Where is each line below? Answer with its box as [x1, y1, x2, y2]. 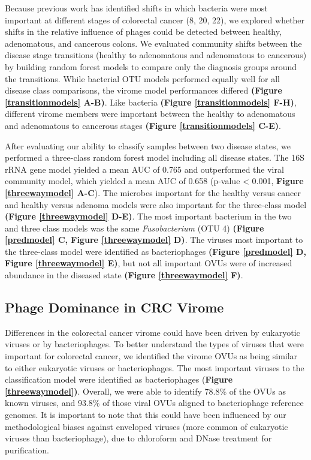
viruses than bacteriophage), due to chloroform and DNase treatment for [5, 432, 272, 444]
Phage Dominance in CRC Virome [5, 298, 224, 317]
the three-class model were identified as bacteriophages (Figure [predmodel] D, [5, 245, 306, 257]
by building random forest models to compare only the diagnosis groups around [5, 60, 297, 73]
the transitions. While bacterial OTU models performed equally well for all [5, 72, 280, 85]
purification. [5, 443, 49, 456]
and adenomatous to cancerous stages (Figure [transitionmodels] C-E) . [5, 119, 281, 131]
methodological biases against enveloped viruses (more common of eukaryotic [5, 420, 288, 432]
